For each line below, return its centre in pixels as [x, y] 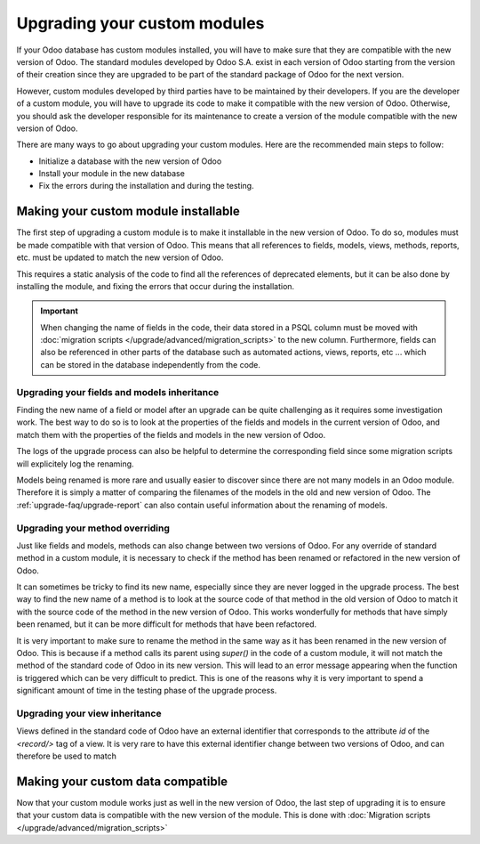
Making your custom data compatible [122, 781]
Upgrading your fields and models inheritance [118, 392]
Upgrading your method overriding [93, 528]
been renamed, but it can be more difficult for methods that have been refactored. [167, 624]
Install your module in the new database [112, 174]
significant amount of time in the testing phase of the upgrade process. [147, 691]
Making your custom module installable [128, 211]
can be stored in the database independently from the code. [151, 364]
